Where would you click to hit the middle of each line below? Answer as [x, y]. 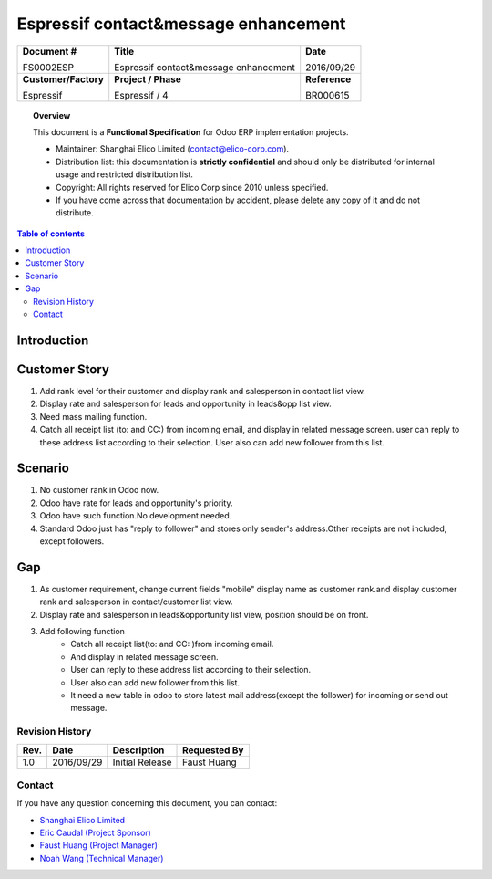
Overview [52, 115]
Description [138, 750]
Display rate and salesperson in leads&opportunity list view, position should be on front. [204, 614]
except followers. [72, 541]
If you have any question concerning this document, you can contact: [147, 803]
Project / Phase [148, 79]
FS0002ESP [48, 67]
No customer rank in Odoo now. [99, 490]
